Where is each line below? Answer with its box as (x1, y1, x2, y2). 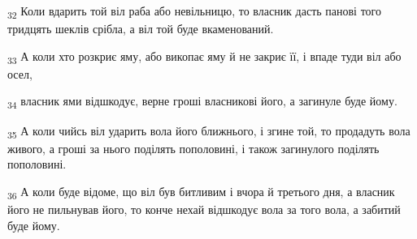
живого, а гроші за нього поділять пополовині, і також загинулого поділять (7, 139, 380, 156)
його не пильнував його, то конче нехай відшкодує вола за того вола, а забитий (7, 201, 401, 217)
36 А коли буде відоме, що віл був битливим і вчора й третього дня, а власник (7, 182, 395, 202)
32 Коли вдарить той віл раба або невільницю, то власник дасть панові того (7, 2, 381, 21)
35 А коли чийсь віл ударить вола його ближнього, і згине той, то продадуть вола (7, 122, 410, 141)
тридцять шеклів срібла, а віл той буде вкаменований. (7, 20, 274, 37)
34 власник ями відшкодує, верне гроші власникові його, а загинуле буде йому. (7, 92, 397, 112)
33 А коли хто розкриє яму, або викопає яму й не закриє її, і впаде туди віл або (7, 47, 402, 66)
